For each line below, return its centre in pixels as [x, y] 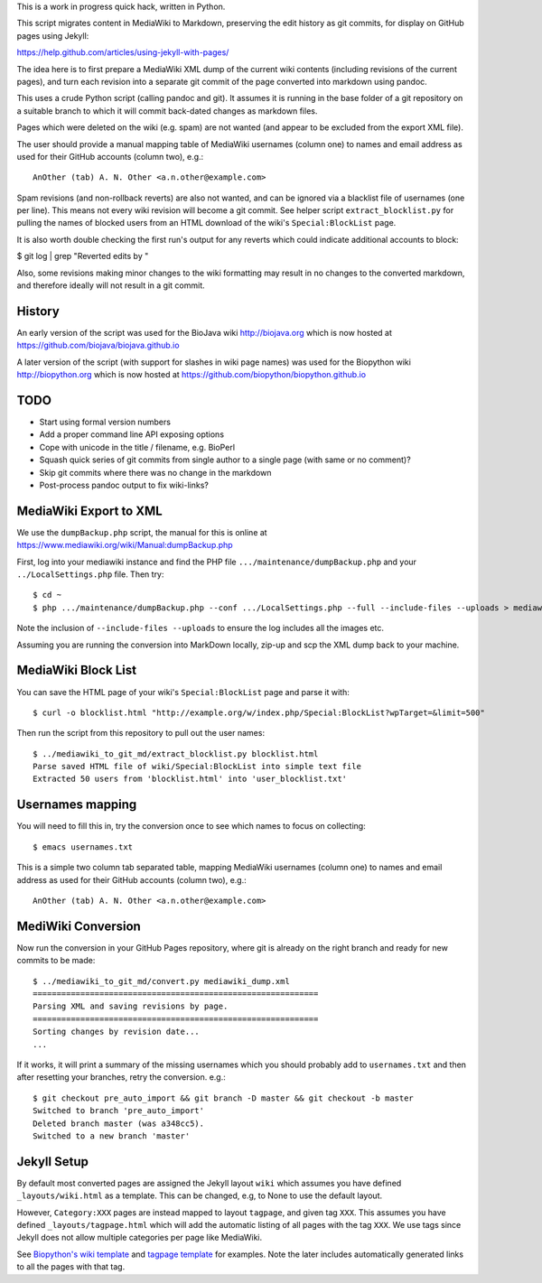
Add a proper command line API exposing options [132, 434]
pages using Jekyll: [53, 35]
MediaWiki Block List [77, 670]
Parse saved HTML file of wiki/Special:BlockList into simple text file [197, 767]
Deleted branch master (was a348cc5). [119, 1123]
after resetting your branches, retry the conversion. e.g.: [121, 1077]
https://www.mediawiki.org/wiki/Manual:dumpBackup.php [125, 545]
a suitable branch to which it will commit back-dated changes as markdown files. [167, 111]
